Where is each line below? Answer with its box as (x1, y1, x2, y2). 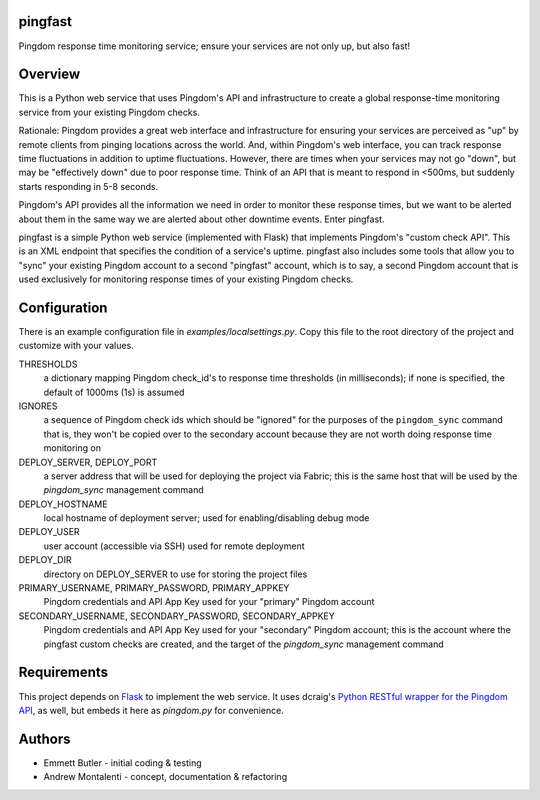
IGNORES (18, 400, 58, 412)
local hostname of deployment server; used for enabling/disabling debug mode (43, 512, 370, 524)
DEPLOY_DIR (18, 554, 72, 566)
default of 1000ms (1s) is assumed (43, 386, 185, 398)
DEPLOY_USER (18, 526, 80, 538)
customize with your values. (18, 340, 134, 352)
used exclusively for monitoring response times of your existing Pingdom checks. (18, 273, 354, 285)
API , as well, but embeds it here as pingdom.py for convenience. (18, 704, 284, 716)
